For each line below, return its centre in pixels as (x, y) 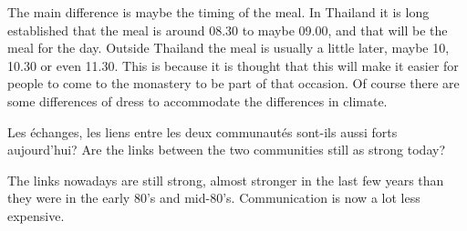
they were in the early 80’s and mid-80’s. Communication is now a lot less (214, 198)
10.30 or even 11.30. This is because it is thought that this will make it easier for (233, 65)
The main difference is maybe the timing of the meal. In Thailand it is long (218, 12)
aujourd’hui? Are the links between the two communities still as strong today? (227, 150)
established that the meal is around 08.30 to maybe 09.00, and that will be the (228, 30)
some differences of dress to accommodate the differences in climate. (197, 100)
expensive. (36, 215)
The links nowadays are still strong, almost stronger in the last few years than (226, 180)
